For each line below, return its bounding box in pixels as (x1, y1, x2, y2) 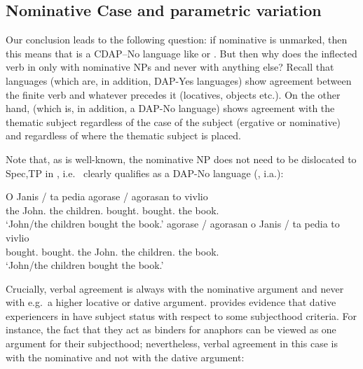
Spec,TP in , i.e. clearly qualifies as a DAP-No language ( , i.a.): (6, 165, 284, 180)
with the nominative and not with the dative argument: (6, 349, 245, 364)
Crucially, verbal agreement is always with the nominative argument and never (6, 281, 344, 295)
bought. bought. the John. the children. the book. (6, 244, 219, 258)
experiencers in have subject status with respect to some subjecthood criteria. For (6, 308, 357, 323)
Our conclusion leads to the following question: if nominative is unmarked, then (6, 32, 348, 47)
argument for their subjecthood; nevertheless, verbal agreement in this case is (6, 336, 338, 351)
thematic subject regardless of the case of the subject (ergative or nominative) (6, 114, 341, 129)
